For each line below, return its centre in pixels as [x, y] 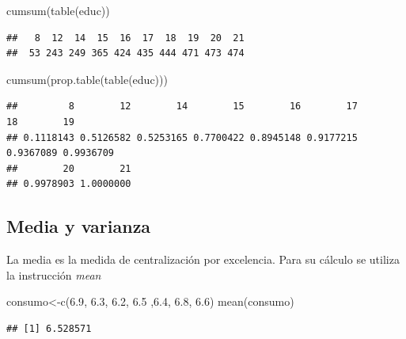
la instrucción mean [54, 274]
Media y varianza [79, 226]
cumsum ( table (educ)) [58, 10]
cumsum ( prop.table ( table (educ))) [87, 79]
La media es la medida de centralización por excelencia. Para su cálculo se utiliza [203, 259]
